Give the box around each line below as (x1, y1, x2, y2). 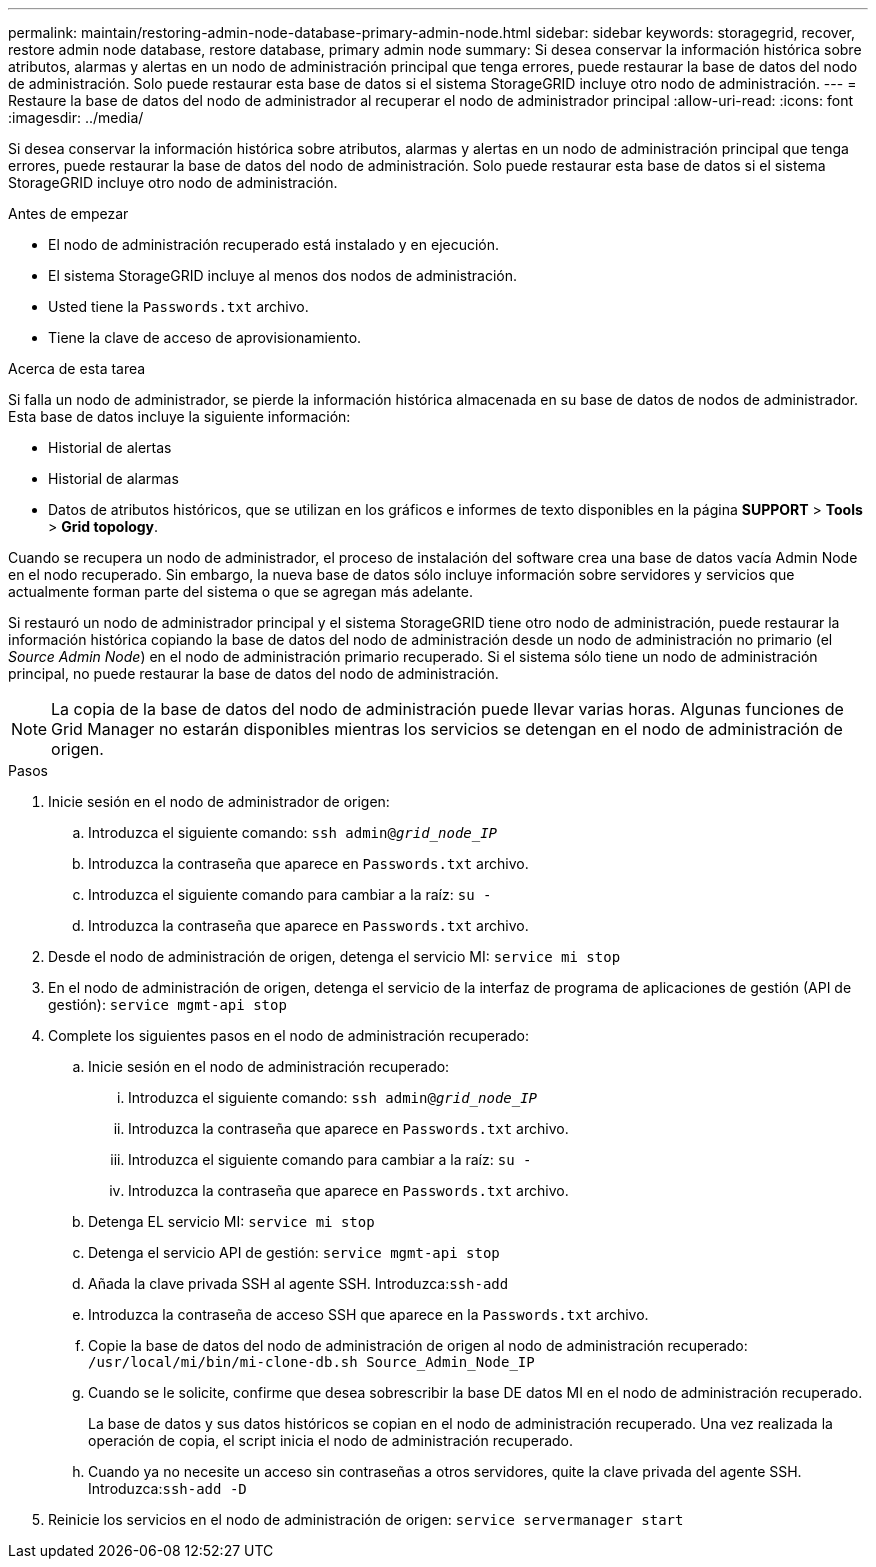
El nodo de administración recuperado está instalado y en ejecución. (48, 236, 500, 253)
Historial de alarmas (48, 470, 179, 487)
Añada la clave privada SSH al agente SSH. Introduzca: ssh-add (88, 1275, 509, 1292)
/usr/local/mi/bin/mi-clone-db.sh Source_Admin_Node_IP (88, 1354, 535, 1370)
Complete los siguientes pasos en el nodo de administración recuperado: (48, 1027, 530, 1044)
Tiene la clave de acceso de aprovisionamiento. (48, 329, 362, 346)
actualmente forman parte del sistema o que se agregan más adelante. (8, 583, 473, 600)
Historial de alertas (48, 439, 172, 456)
